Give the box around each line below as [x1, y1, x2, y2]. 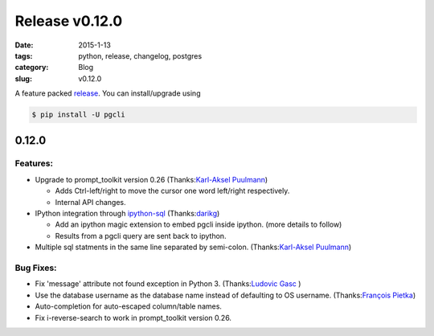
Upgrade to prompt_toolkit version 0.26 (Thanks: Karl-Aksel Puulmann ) [35, 174, 268, 184]
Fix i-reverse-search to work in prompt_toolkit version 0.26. [35, 313, 232, 322]
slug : [14, 73, 32, 84]
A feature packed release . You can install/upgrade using [14, 88, 201, 98]
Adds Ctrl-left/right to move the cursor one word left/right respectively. [55, 186, 290, 196]
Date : [14, 40, 34, 50]
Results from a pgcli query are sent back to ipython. [55, 231, 227, 240]
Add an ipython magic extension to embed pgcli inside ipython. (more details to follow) [55, 219, 342, 229]
